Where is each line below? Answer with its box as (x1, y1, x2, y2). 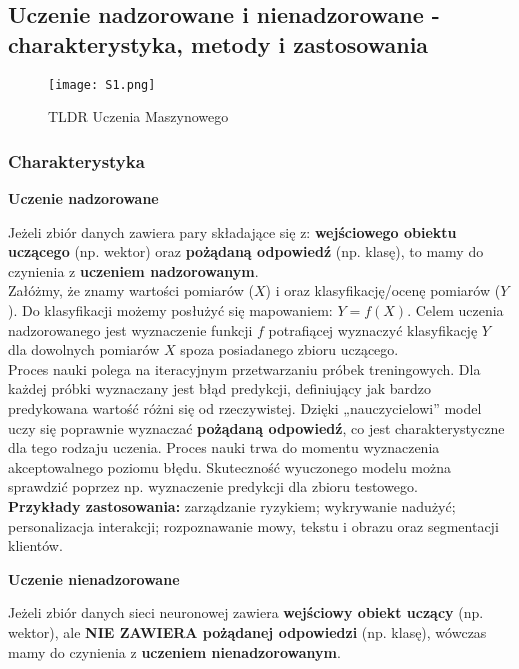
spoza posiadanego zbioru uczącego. (180, 339, 399, 360)
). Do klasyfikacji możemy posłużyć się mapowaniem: (8, 300, 333, 321)
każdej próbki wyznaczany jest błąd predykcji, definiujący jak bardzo (8, 378, 432, 399)
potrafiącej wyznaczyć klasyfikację (268, 319, 478, 340)
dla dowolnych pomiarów (8, 339, 160, 360)
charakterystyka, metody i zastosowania (8, 28, 429, 59)
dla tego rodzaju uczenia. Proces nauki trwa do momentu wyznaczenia (8, 437, 440, 458)
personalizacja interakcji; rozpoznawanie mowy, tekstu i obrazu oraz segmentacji (8, 515, 499, 536)
